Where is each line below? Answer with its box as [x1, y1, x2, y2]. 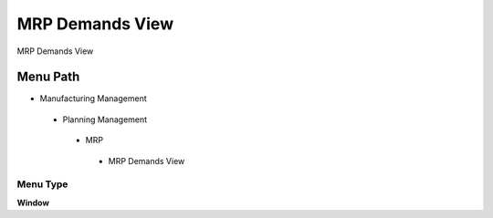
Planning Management [62, 114, 148, 125]
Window [16, 197, 50, 208]
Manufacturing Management [39, 93, 147, 104]
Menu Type [16, 178, 68, 191]
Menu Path [16, 69, 80, 85]
